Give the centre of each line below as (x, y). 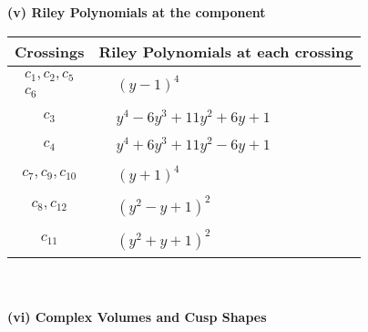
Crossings (50, 51)
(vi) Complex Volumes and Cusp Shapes (137, 317)
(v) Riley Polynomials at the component (137, 12)
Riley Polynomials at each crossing (226, 51)
